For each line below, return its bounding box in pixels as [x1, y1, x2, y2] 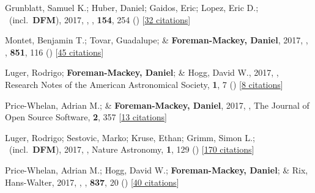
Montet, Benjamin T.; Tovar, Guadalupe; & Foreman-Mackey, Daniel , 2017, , [5, 34, 308, 46]
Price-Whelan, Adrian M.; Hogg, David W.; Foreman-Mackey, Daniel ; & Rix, [5, 163, 308, 176]
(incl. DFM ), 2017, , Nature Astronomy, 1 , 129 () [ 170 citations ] [9, 143, 254, 156]
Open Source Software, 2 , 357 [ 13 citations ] [5, 111, 167, 123]
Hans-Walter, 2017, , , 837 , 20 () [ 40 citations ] [5, 175, 179, 188]
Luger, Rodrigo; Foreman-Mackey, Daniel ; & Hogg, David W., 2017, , [5, 66, 279, 79]
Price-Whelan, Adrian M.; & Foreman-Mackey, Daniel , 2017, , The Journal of [5, 98, 309, 111]
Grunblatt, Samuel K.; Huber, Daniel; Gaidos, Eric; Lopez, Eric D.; [5, 1, 259, 13]
